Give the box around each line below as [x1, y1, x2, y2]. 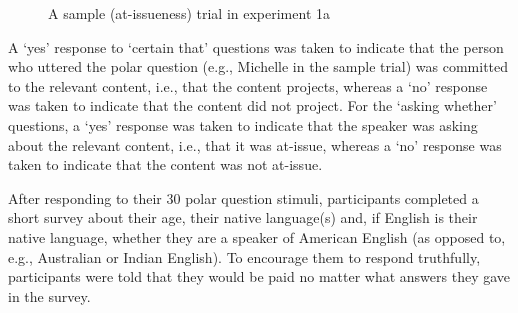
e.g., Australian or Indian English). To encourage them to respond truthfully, [8, 246, 481, 267]
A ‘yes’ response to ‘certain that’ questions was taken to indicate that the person [8, 36, 504, 57]
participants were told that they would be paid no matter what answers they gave [8, 266, 511, 287]
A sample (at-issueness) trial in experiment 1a [48, 3, 330, 23]
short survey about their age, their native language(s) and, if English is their [8, 207, 478, 228]
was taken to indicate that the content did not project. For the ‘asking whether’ [8, 95, 497, 116]
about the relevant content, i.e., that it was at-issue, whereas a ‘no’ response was [8, 134, 502, 155]
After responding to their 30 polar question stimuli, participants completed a [8, 187, 479, 208]
